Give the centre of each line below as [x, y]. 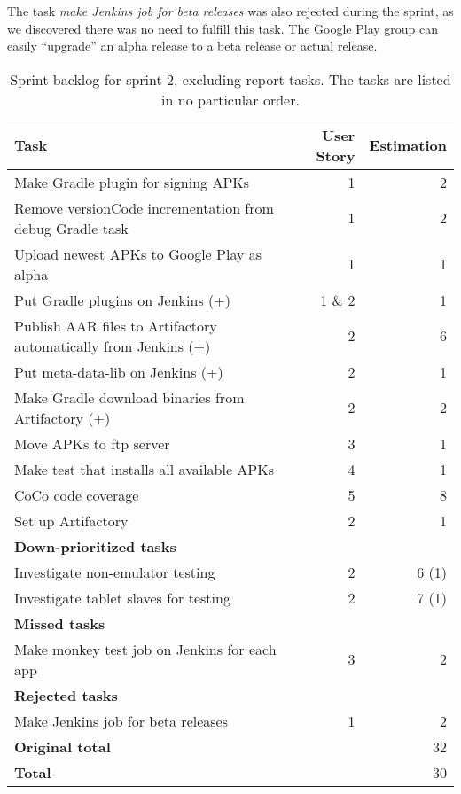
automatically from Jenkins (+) [113, 346]
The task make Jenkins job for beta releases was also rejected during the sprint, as [230, 11]
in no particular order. [230, 99]
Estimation [408, 145]
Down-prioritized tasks [95, 546]
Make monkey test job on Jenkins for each [145, 649]
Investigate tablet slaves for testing [122, 597]
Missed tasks [60, 623]
